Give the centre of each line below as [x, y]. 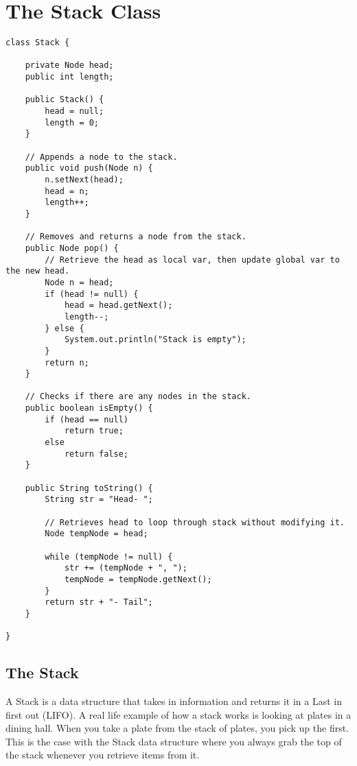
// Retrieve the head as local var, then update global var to [192, 260]
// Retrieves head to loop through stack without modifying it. [195, 522]
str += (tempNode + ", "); [126, 568]
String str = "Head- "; [99, 500]
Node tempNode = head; [96, 534]
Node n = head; [79, 282]
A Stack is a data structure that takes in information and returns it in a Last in [174, 701]
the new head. [38, 271]
